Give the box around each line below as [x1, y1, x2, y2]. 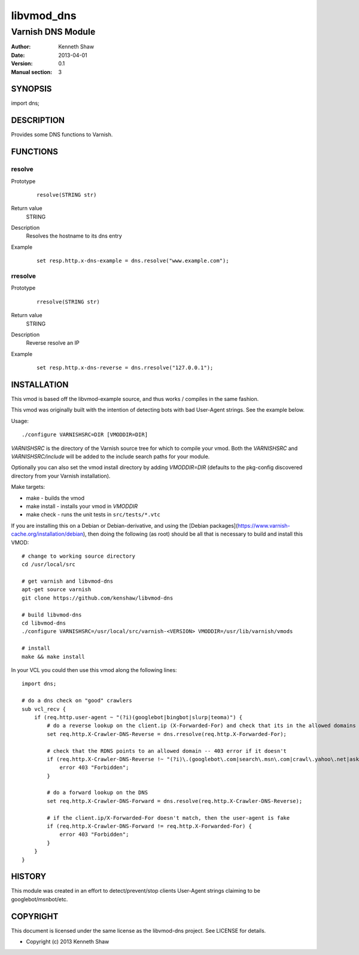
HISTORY [11, 871, 47, 882]
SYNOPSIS [11, 84, 52, 94]
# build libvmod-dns [22, 611, 82, 618]
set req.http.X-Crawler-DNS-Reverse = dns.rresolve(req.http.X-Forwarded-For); [47, 731, 287, 737]
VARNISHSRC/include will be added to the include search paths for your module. [11, 453, 210, 460]
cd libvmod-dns [22, 620, 66, 626]
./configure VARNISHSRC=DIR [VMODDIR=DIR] [22, 431, 148, 438]
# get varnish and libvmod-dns [22, 578, 114, 585]
